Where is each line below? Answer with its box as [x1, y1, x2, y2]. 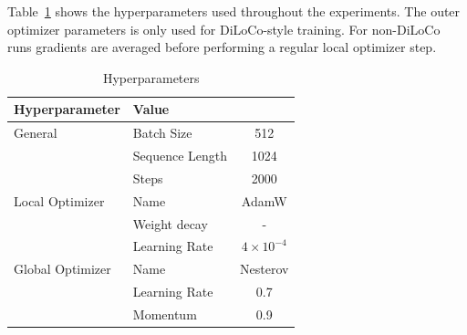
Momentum [132, 304, 197, 323]
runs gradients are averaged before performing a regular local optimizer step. [7, 37, 437, 57]
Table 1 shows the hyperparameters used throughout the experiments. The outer [7, 2, 461, 20]
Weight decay [132, 214, 208, 233]
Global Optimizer [14, 259, 111, 278]
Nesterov [240, 259, 289, 278]
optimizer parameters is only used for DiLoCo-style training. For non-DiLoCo [7, 19, 441, 38]
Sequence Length [132, 146, 228, 165]
